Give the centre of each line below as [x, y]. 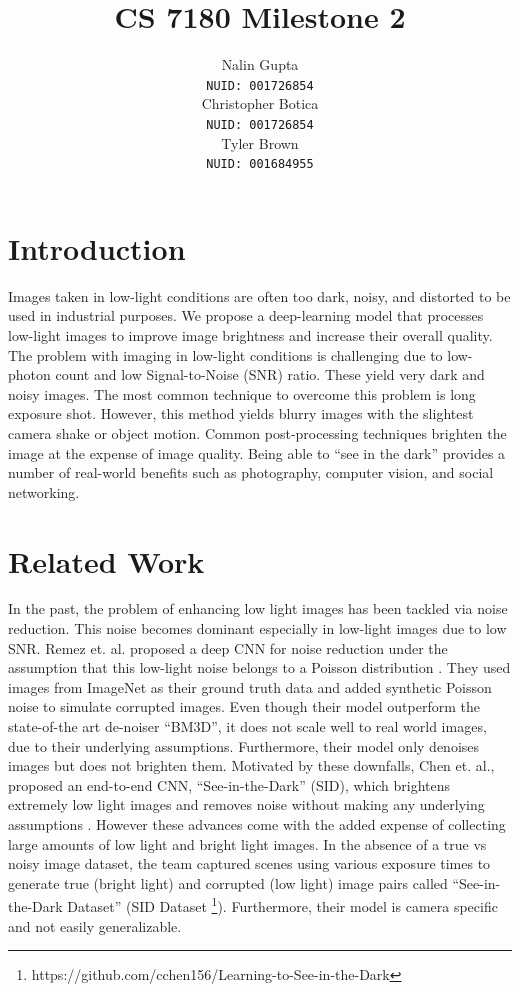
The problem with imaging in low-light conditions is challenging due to [225, 354]
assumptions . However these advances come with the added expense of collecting [257, 824]
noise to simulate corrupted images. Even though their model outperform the [244, 706]
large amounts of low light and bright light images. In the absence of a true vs [247, 843]
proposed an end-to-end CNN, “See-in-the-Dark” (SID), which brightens [229, 784]
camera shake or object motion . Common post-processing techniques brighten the [257, 432]
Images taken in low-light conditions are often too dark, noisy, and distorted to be [259, 295]
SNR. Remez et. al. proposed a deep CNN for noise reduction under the [228, 647]
